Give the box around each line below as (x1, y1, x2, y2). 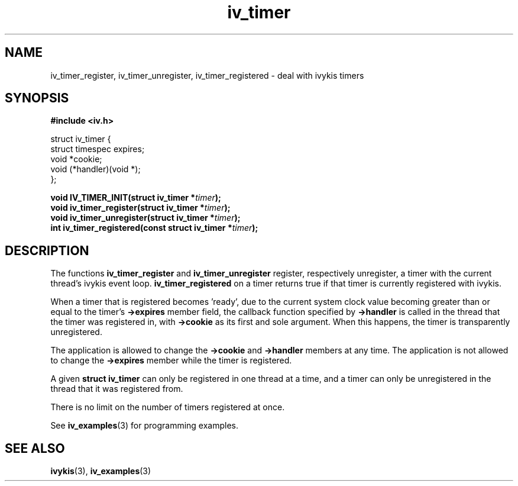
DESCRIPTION (5, 243, 89, 258)
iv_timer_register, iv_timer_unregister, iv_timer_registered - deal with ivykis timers (50, 70, 364, 81)
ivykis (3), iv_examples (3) (50, 466, 151, 477)
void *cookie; (50, 154, 102, 165)
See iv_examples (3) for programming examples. (50, 420, 239, 431)
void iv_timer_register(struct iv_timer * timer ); (50, 202, 231, 213)
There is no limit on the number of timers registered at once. (50, 402, 285, 413)
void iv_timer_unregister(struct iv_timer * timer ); (50, 213, 241, 223)
